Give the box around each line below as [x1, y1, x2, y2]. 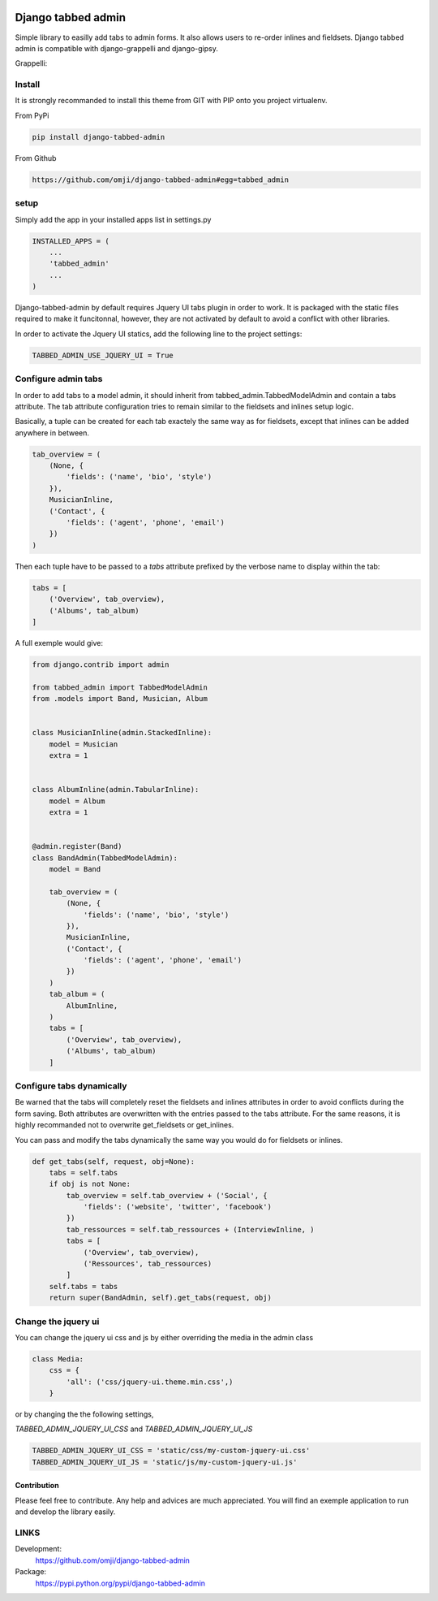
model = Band [49, 864, 101, 873]
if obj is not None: [49, 1179, 131, 1189]
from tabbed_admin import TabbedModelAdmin [32, 682, 208, 692]
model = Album [49, 796, 105, 806]
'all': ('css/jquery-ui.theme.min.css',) [66, 1377, 234, 1387]
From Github [15, 153, 57, 162]
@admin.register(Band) [32, 842, 122, 851]
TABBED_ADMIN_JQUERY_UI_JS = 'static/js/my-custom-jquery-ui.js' [32, 1457, 298, 1466]
